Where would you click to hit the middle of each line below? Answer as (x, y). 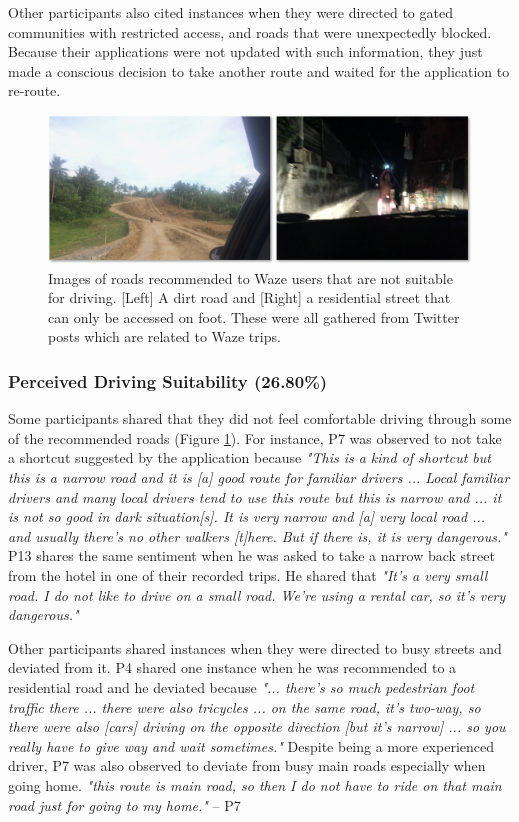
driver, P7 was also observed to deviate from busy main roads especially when (247, 765)
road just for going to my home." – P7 (124, 804)
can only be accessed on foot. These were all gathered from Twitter (254, 316)
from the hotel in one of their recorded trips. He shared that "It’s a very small (248, 574)
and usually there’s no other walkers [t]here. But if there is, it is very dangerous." (257, 535)
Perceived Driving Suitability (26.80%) (168, 380)
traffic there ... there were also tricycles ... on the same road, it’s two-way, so (244, 706)
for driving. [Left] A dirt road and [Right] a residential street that (249, 297)
